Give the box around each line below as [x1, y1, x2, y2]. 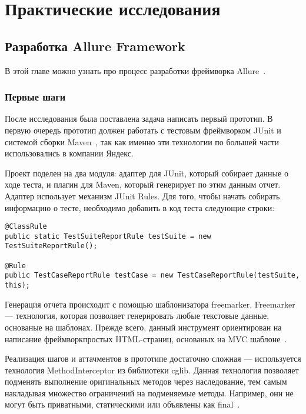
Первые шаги [5, 89, 66, 104]
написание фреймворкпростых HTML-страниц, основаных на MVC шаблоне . [5, 332, 287, 345]
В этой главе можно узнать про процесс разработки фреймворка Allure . [5, 64, 266, 76]
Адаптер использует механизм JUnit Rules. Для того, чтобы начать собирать [5, 189, 280, 202]
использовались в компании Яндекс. [5, 147, 134, 159]
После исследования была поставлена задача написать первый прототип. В [5, 112, 273, 125]
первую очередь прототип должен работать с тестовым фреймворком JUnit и [5, 123, 281, 136]
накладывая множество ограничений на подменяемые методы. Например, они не [5, 386, 294, 399]
